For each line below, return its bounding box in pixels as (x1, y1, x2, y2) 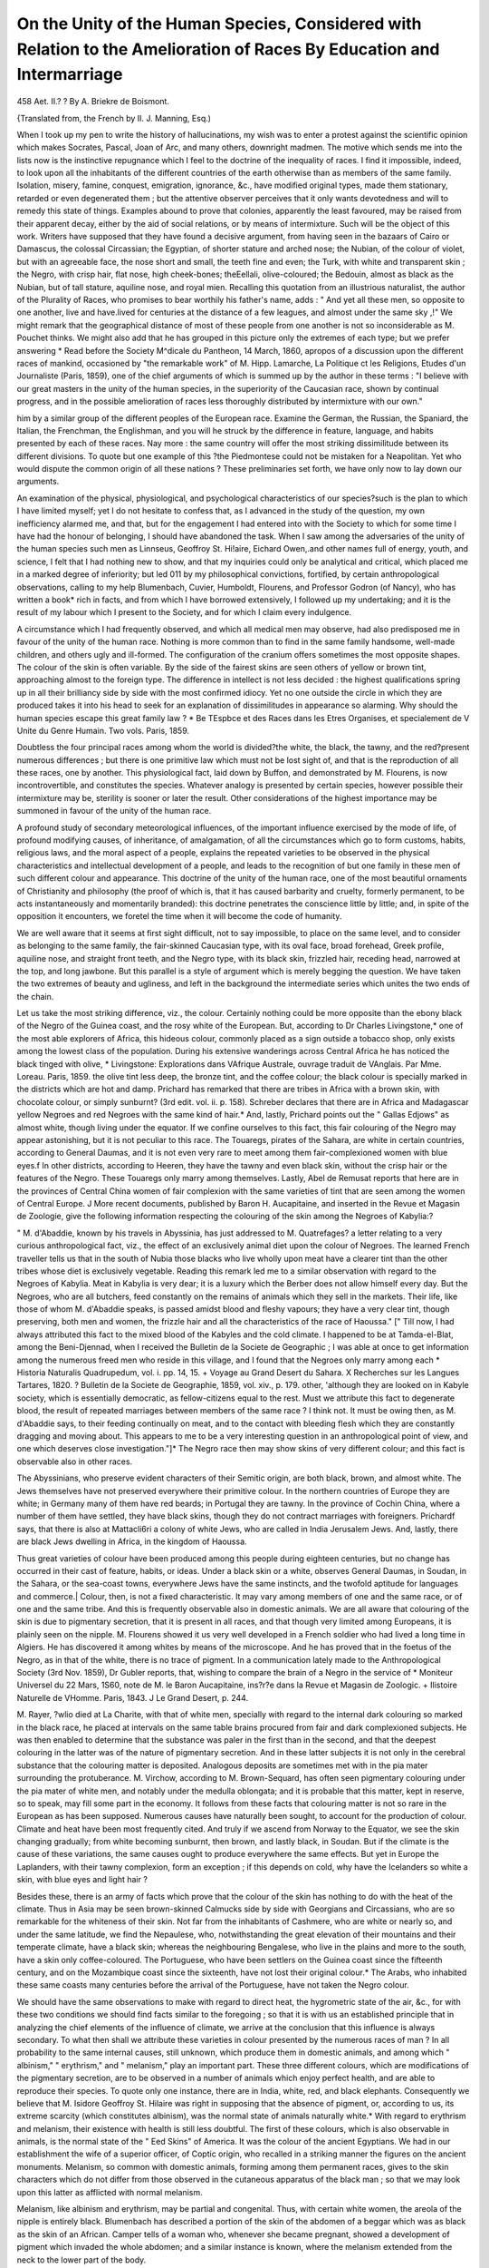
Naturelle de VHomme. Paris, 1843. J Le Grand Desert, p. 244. (16, 1692, 249, 1703)
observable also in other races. (16, 1456, 133, 1467)
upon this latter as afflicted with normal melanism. (16, 2186, 203, 2197)
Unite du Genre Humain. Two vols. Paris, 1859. (16, 725, 190, 736)
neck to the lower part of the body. (16, 2254, 147, 2265)
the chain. (16, 991, 54, 1002)
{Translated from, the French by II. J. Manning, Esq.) (16, 112, 212, 123)
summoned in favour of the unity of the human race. (16, 806, 212, 816)
